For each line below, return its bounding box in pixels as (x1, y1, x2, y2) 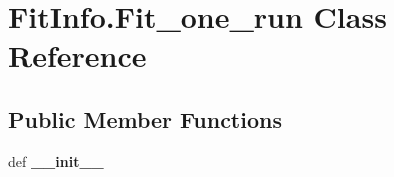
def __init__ (8, 150, 104, 171)
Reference (8, 35, 147, 76)
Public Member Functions (8, 103, 282, 134)
